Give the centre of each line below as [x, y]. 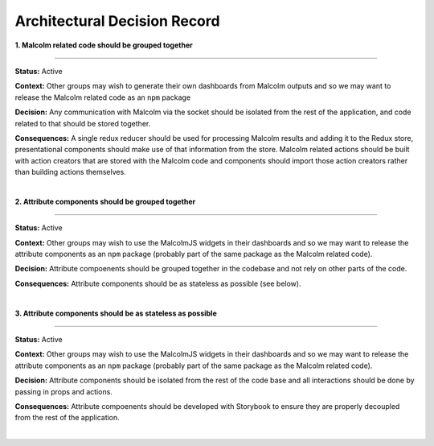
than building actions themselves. [70, 172]
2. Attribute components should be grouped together [105, 201]
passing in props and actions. [63, 391]
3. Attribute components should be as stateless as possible [116, 313]
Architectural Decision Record [117, 21]
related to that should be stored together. [83, 123]
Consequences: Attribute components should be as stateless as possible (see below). [158, 283]
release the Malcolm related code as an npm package [103, 97]
